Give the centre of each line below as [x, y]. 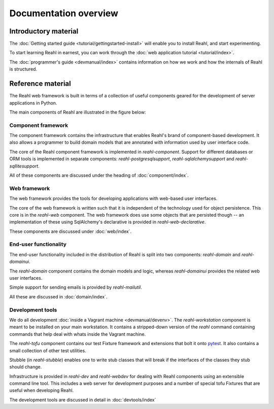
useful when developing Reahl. [42, 390]
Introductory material [44, 31]
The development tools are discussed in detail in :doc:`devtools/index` [83, 400]
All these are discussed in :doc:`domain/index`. [58, 296]
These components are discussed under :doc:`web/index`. [71, 231]
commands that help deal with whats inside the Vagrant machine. [78, 334]
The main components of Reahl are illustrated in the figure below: [78, 112]
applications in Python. [33, 103]
